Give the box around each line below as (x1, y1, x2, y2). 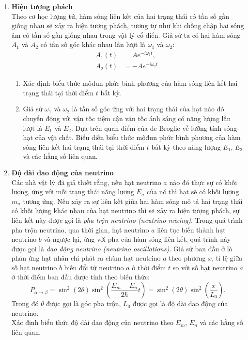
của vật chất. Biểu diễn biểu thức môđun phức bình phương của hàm (35, 132, 241, 142)
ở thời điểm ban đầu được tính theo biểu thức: (11, 272, 150, 282)
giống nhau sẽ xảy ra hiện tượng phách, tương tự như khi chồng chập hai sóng (11, 20, 244, 31)
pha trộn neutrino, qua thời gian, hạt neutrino (11, 224, 149, 234)
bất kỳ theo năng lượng (151, 141, 221, 152)
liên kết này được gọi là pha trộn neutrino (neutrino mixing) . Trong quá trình (11, 215, 243, 225)
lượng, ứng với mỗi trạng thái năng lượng (11, 186, 134, 197)
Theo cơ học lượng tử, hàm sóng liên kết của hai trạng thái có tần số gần (11, 11, 230, 21)
